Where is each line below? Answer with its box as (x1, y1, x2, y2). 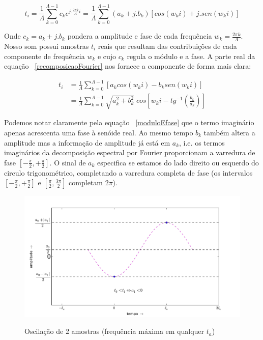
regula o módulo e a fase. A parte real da (127, 50, 255, 61)
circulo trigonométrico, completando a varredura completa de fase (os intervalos (4, 167, 253, 178)
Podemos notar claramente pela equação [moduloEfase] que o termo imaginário (4, 117, 254, 128)
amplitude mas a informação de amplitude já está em (4, 137, 170, 148)
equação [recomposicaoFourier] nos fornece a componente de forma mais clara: (4, 61, 251, 71)
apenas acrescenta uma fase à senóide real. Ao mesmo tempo (4, 127, 193, 137)
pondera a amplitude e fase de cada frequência (67, 31, 212, 41)
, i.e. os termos (179, 137, 225, 148)
